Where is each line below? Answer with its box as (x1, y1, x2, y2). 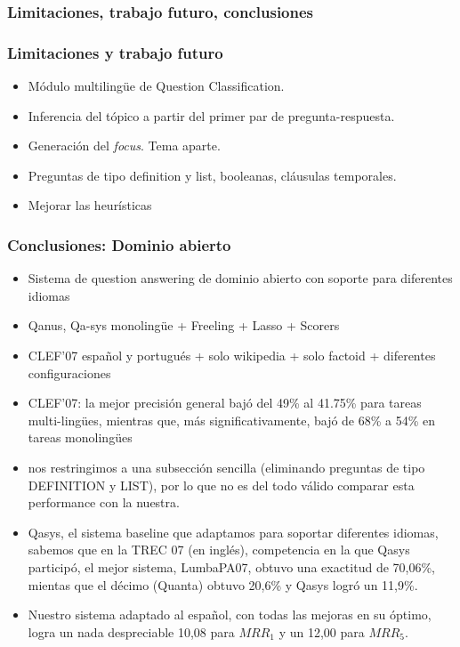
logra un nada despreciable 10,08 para (28, 622, 235, 641)
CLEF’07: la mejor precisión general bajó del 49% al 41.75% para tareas (28, 393, 422, 412)
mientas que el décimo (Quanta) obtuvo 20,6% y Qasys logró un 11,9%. (28, 575, 418, 594)
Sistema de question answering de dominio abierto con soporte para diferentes (28, 269, 453, 287)
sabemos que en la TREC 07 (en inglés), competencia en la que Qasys (28, 540, 410, 559)
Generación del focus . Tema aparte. (28, 136, 221, 155)
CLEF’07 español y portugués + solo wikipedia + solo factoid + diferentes (28, 346, 436, 365)
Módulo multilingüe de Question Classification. (28, 77, 285, 95)
